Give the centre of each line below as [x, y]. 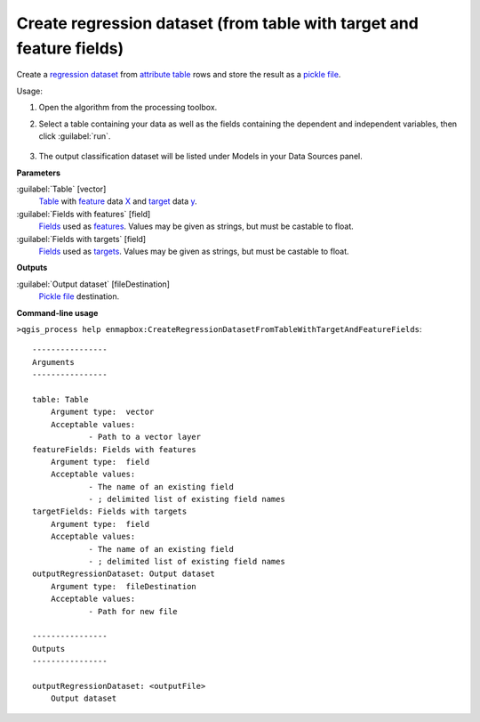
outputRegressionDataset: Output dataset [124, 574]
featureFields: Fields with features [115, 449]
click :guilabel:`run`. [75, 136]
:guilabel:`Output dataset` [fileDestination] [93, 284]
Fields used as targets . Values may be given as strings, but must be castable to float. [194, 251]
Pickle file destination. [79, 296]
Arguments [53, 362]
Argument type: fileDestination [124, 586]
